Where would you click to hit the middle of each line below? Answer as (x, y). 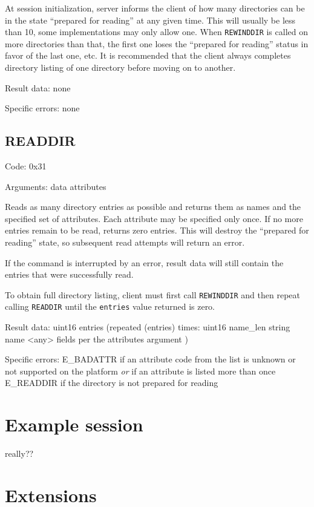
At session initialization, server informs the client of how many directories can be (155, 8)
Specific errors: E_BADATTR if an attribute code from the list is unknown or (150, 359)
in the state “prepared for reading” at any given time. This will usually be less (150, 20)
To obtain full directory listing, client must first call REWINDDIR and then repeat (152, 294)
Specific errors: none (42, 108)
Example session (74, 424)
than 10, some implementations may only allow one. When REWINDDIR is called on (156, 32)
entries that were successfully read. (69, 274)
